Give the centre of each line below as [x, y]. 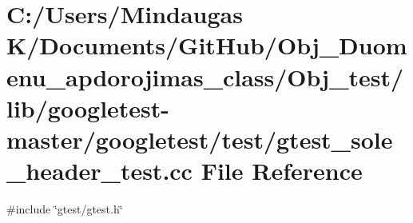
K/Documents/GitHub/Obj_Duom [207, 45]
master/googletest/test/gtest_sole [200, 139]
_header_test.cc [99, 171]
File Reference [282, 171]
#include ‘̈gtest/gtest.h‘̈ [65, 209]
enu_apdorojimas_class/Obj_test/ [205, 76]
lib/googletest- [88, 108]
